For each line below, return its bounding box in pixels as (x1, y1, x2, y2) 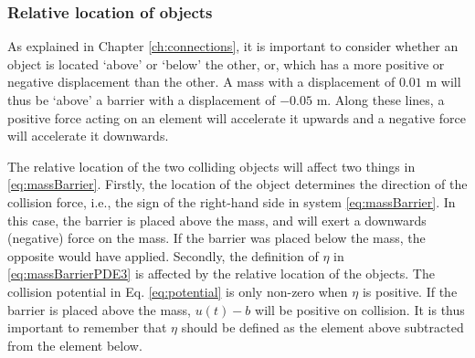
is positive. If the (362, 281, 458, 300)
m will (426, 72, 461, 91)
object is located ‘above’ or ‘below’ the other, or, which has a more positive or (7, 54, 445, 73)
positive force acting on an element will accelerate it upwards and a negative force (7, 108, 466, 127)
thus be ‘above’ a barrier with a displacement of (7, 90, 276, 109)
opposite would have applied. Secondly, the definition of (7, 246, 319, 265)
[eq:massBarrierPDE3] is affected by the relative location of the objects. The (7, 264, 435, 283)
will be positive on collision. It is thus (255, 300, 465, 319)
